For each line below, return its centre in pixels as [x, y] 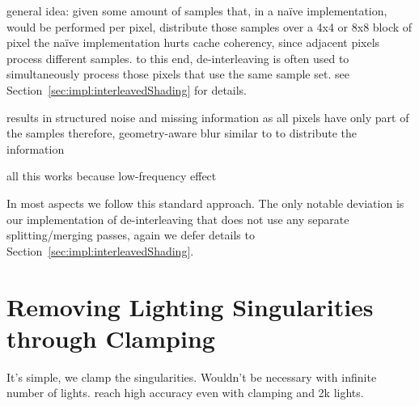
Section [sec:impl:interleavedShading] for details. [127, 89]
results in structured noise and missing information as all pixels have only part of [208, 117]
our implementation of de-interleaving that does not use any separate [178, 219]
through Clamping [111, 338]
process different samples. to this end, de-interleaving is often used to [178, 58]
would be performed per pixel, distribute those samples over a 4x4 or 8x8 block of [209, 26]
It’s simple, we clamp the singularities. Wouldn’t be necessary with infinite [192, 376]
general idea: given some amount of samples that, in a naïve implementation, [197, 11]
